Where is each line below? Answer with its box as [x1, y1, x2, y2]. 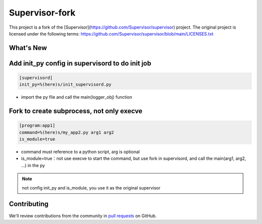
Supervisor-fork [9, 7, 76, 18]
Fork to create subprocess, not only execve [9, 107, 143, 115]
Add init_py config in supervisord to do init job [9, 59, 151, 68]
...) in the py [21, 162, 45, 168]
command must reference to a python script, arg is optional [21, 149, 140, 155]
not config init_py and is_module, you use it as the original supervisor [22, 185, 161, 190]
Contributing [9, 200, 49, 208]
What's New [9, 44, 47, 52]
